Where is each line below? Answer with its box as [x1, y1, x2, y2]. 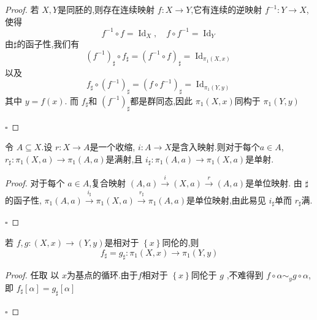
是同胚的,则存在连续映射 [58, 3, 155, 15]
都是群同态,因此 [130, 94, 193, 107]
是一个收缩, [90, 140, 136, 153]
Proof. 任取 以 [5, 269, 59, 281]
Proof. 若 [5, 3, 39, 15]
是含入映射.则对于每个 [171, 140, 260, 153]
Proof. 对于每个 [5, 177, 65, 189]
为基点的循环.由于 [66, 269, 138, 281]
